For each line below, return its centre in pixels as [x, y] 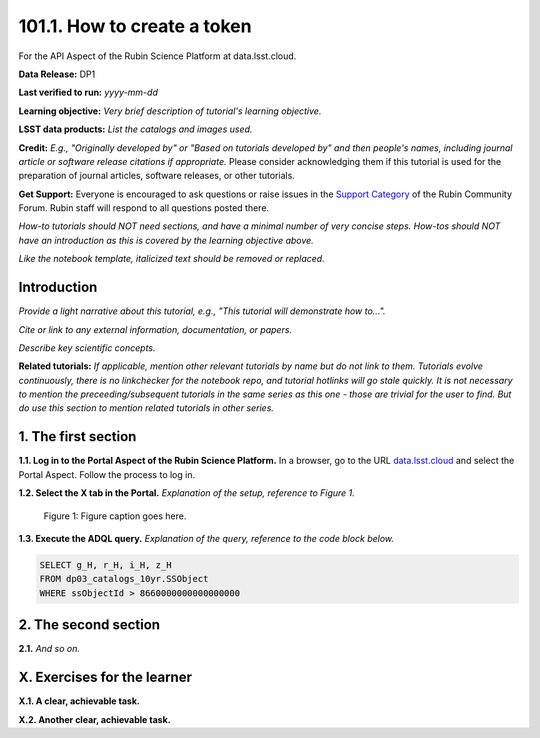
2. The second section [89, 625]
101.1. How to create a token [135, 26]
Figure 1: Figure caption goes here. [115, 516]
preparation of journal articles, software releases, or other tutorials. [156, 176]
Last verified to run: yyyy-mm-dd [88, 92]
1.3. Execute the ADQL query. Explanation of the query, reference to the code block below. [206, 538]
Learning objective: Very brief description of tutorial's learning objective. [170, 111]
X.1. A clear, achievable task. [79, 701]
